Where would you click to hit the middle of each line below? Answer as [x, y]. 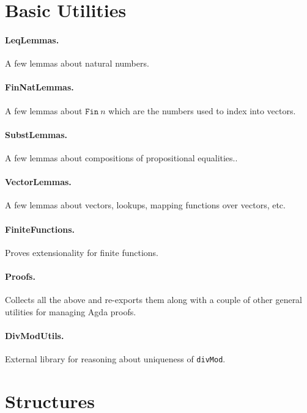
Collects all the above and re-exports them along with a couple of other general [154, 300]
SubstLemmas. [36, 134]
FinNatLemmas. [39, 87]
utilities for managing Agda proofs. [71, 311]
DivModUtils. [35, 335]
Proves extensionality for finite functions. [82, 252]
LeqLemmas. [32, 39]
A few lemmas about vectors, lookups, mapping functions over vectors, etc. [145, 205]
